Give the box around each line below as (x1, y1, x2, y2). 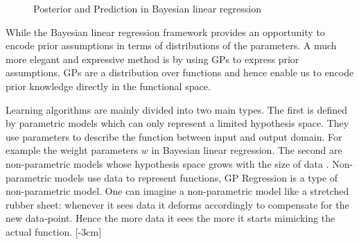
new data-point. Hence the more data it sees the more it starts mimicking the (6, 211, 335, 225)
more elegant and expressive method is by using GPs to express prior (6, 51, 299, 66)
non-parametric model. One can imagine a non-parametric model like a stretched (6, 184, 349, 198)
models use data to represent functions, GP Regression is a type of (54, 170, 338, 184)
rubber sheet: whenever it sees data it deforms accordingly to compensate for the (6, 197, 349, 211)
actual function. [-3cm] (6, 224, 102, 238)
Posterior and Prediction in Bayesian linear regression (33, 1, 261, 15)
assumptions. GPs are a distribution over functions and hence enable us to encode (6, 65, 354, 80)
